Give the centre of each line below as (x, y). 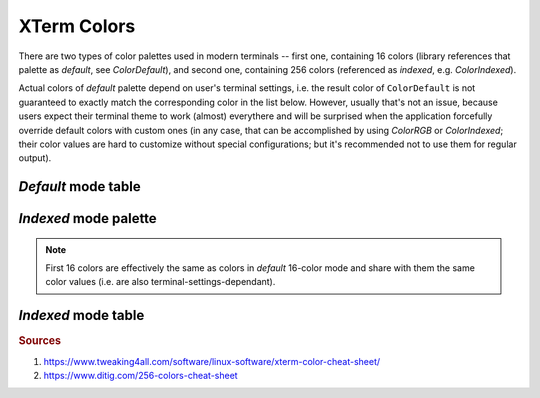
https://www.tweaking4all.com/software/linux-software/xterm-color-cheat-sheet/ (212, 361)
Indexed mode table (81, 315)
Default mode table (79, 186)
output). (35, 158)
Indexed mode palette (87, 218)
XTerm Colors (77, 26)
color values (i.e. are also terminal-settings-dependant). (160, 282)
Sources (40, 341)
